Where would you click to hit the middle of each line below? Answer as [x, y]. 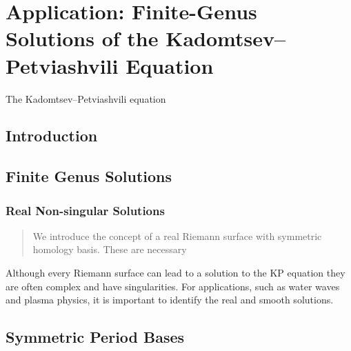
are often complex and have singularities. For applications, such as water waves [173, 286]
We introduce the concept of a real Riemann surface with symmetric [177, 235]
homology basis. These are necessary [110, 249]
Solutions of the [82, 38]
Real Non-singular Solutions [85, 210]
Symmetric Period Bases [95, 337]
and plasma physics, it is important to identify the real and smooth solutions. [170, 300]
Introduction [52, 136]
